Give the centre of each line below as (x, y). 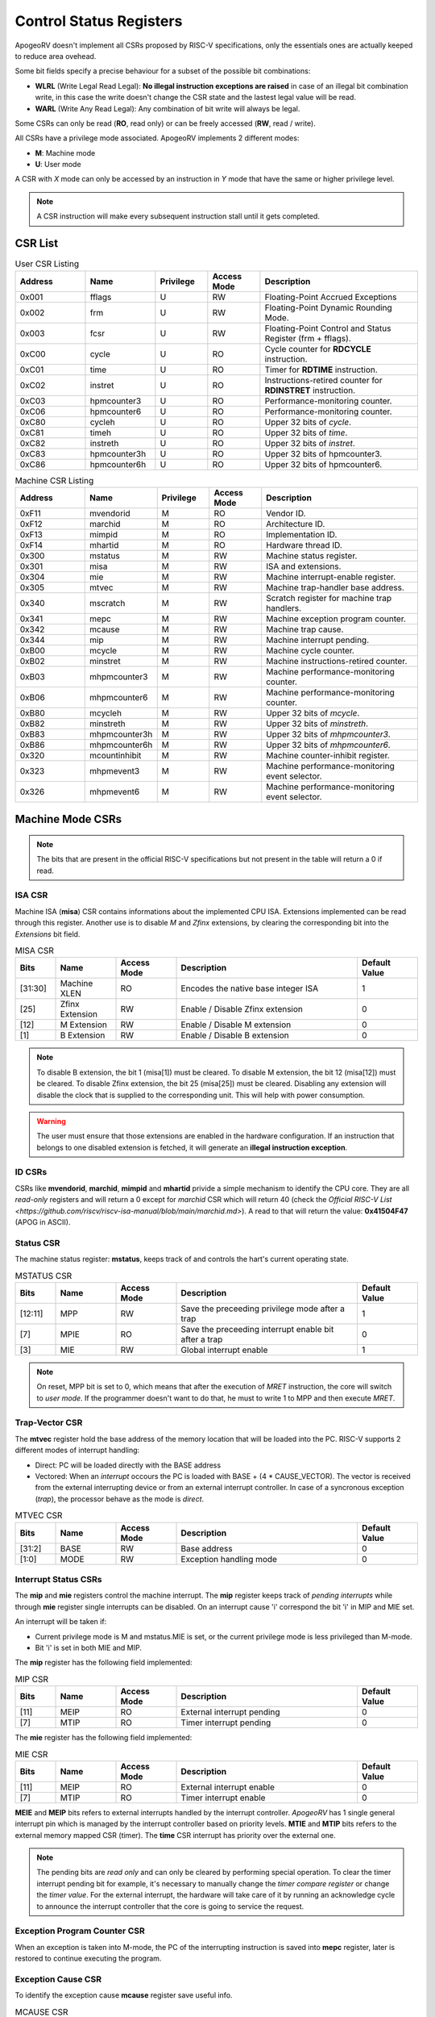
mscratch (108, 603)
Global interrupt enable (224, 1350)
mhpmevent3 (115, 770)
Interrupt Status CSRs (58, 1579)
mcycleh (106, 712)
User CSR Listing (47, 264)
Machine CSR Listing (54, 480)
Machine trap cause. (305, 629)
